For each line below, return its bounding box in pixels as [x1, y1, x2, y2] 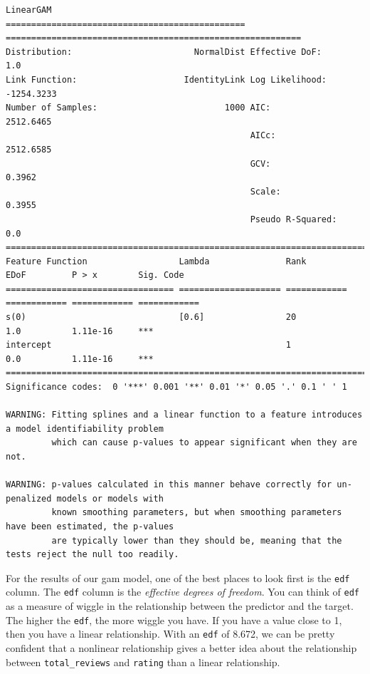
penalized [6, 493, 52, 504]
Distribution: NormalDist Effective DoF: [6, 46, 322, 57]
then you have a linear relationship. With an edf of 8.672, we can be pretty [6, 626, 335, 641]
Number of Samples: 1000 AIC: [6, 103, 271, 113]
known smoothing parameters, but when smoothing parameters [51, 507, 342, 518]
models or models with [56, 493, 164, 504]
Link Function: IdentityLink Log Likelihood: [6, 74, 327, 85]
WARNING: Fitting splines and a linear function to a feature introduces [6, 410, 363, 420]
